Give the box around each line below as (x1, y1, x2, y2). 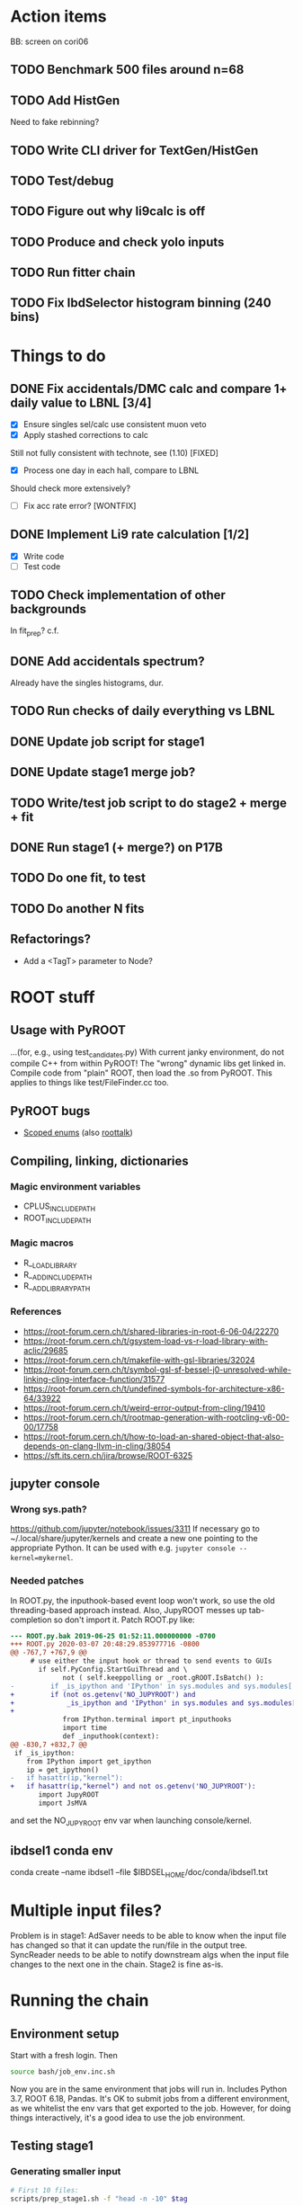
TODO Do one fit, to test (10, 870, 147, 886)
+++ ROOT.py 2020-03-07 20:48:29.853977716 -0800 (10, 1639, 201, 1649)
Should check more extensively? (10, 483, 131, 494)
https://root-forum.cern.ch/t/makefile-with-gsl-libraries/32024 (22, 1354, 255, 1365)
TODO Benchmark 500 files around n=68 (10, 62, 245, 77)
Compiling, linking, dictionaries (10, 1153, 189, 1168)
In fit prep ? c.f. (10, 625, 59, 638)
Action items (10, 6, 107, 27)
